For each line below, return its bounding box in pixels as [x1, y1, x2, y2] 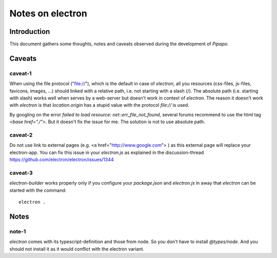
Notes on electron [9, 8, 87, 19]
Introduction [9, 27, 50, 36]
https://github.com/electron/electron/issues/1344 [9, 156, 114, 163]
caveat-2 [9, 131, 33, 138]
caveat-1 [9, 70, 32, 77]
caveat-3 [9, 169, 33, 176]
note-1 [9, 228, 26, 235]
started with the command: [9, 187, 67, 193]
